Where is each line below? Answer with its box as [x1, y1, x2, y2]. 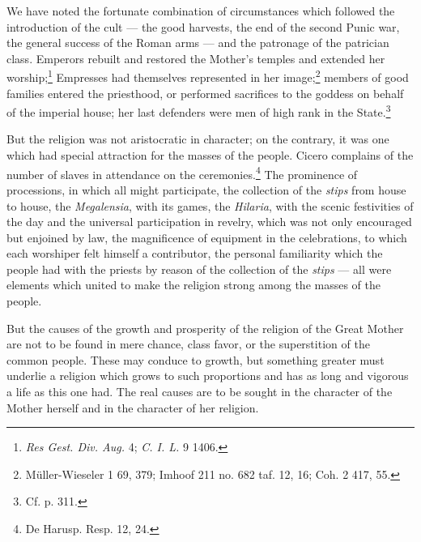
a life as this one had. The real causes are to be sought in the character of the [6, 383, 393, 400]
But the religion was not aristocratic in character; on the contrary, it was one [6, 130, 389, 147]
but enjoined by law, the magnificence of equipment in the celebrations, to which [6, 228, 407, 245]
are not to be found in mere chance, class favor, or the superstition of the [6, 335, 370, 352]
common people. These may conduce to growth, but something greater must [6, 351, 385, 368]
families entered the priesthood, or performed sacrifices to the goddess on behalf [6, 84, 404, 101]
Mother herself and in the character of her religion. [6, 399, 259, 416]
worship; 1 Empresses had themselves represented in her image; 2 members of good [6, 66, 409, 86]
